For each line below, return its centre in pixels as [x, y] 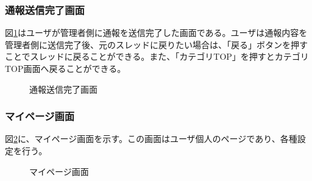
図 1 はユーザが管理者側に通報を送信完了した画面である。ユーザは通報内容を [156, 33]
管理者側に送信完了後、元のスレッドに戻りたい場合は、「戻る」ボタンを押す [156, 44]
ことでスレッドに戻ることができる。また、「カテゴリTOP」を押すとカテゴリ [157, 56]
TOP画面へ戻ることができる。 [66, 68]
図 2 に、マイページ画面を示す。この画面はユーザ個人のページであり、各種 [151, 139]
